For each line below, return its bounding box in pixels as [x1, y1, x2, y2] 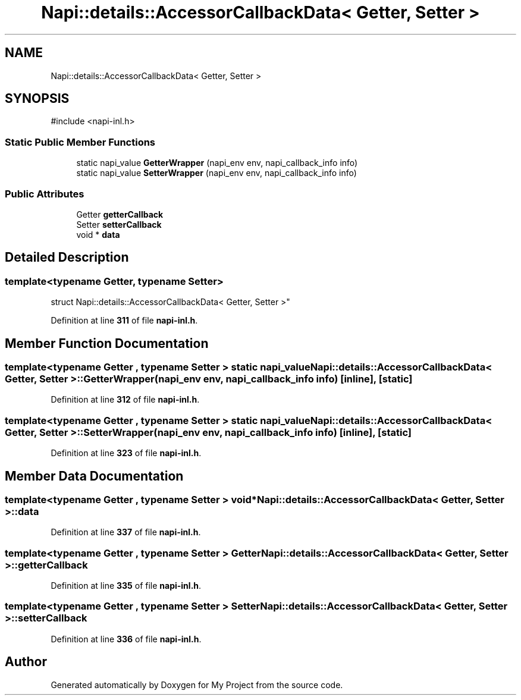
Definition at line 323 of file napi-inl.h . [51, 448, 202, 459]
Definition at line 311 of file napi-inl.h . [51, 315, 198, 326]
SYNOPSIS [5, 91, 70, 106]
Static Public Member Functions [5, 136, 156, 148]
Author [5, 654, 47, 670]
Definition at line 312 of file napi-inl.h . [51, 394, 200, 405]
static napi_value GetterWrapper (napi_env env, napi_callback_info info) [76, 158, 358, 168]
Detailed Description [5, 250, 129, 265]
